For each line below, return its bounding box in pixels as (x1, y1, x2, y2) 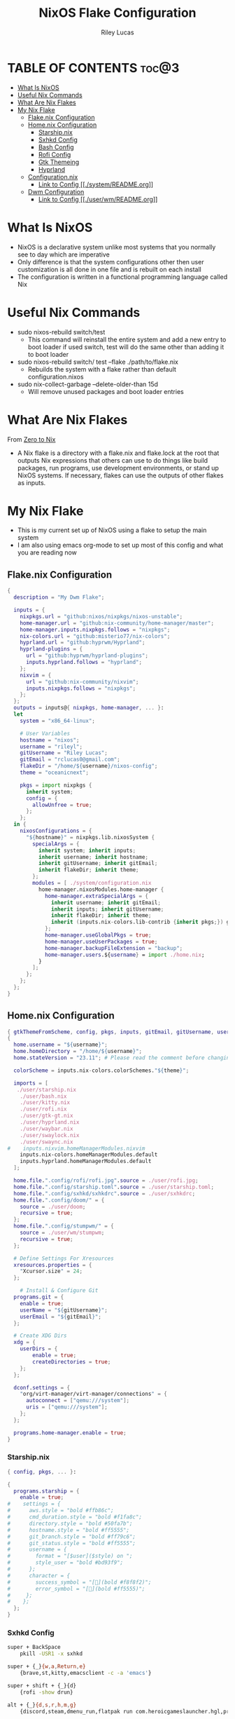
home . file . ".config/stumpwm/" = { (13, 1223, 114, 1230)
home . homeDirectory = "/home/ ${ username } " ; (13, 1048, 142, 1055)
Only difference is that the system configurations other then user (17, 257, 204, 266)
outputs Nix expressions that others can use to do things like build (17, 456, 208, 464)
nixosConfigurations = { (20, 827, 92, 834)
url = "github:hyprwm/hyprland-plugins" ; (25, 652, 149, 660)
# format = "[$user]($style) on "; (7, 1553, 133, 1560)
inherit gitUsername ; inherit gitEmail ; (38, 860, 158, 867)
